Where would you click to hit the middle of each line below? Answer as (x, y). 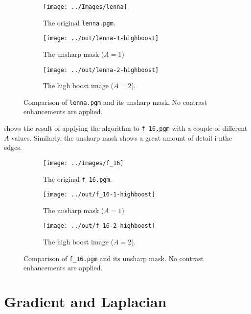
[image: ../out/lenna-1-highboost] (101, 38)
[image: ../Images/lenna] (85, 7)
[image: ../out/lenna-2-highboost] (101, 70)
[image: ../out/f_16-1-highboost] (99, 195)
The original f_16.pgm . (78, 179)
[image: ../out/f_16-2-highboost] (99, 226)
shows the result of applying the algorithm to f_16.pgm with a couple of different (126, 128)
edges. (13, 147)
